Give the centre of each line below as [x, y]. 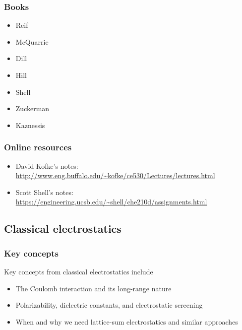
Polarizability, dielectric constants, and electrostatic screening [109, 305]
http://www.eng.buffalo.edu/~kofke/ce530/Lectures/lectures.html [115, 175]
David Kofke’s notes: [47, 165]
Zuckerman [32, 108]
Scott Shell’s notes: [44, 192]
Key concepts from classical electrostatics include [79, 271]
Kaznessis [30, 125]
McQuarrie [32, 41]
